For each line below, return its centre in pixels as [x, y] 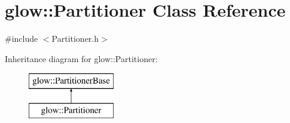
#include [22, 39]
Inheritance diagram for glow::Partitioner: [81, 58]
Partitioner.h [75, 39]
